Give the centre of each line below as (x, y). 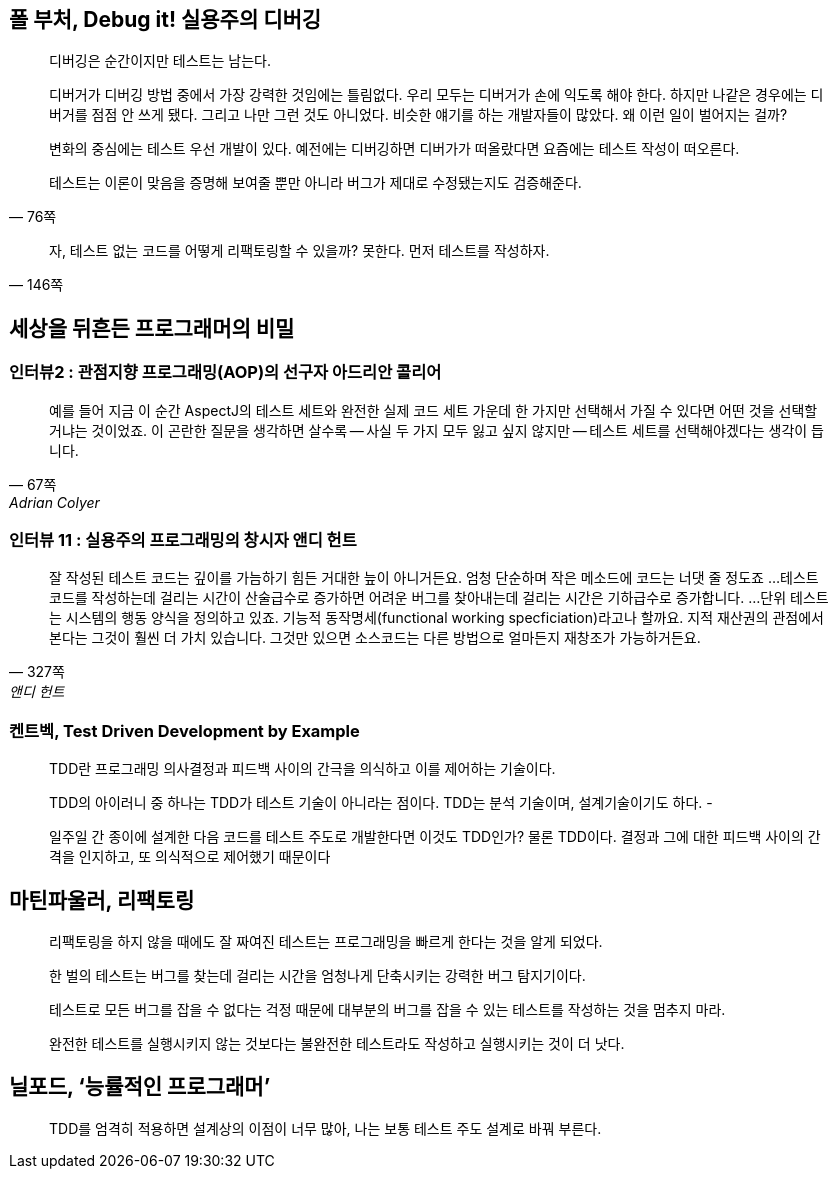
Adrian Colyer (54, 502)
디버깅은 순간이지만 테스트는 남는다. (160, 61)
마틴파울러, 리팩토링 (102, 900)
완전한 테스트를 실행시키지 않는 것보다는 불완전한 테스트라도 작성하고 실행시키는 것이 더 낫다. (337, 1043)
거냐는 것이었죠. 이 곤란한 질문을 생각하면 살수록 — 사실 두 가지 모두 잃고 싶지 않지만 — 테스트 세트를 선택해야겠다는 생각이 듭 (436, 430)
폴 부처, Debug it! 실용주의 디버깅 (165, 19)
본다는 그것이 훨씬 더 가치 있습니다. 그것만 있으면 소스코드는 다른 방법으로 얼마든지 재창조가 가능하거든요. (375, 638)
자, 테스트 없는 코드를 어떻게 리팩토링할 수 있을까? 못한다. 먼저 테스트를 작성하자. (299, 251)
